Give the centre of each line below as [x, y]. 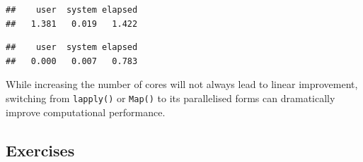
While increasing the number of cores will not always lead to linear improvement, [182, 84]
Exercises [40, 150]
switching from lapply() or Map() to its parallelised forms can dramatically [171, 98]
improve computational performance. [86, 112]
